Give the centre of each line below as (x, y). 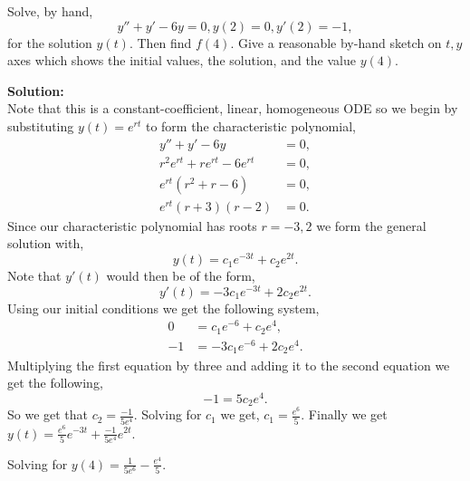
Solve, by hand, (50, 11)
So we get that (48, 414)
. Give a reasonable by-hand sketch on (336, 42)
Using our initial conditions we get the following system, (163, 308)
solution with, (46, 243)
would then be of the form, (181, 276)
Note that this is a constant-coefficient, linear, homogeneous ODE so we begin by (233, 108)
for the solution (50, 42)
